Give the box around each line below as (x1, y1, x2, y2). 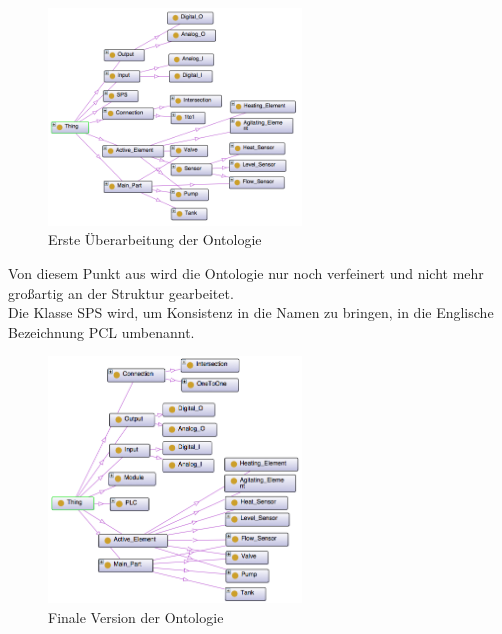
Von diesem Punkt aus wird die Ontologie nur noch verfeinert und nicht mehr (8, 262, 484, 283)
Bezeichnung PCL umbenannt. (8, 321, 195, 342)
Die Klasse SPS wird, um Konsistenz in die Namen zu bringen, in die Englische (8, 302, 494, 323)
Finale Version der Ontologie (48, 606, 224, 627)
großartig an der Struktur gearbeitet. (8, 282, 234, 303)
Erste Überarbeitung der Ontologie (48, 229, 262, 250)
